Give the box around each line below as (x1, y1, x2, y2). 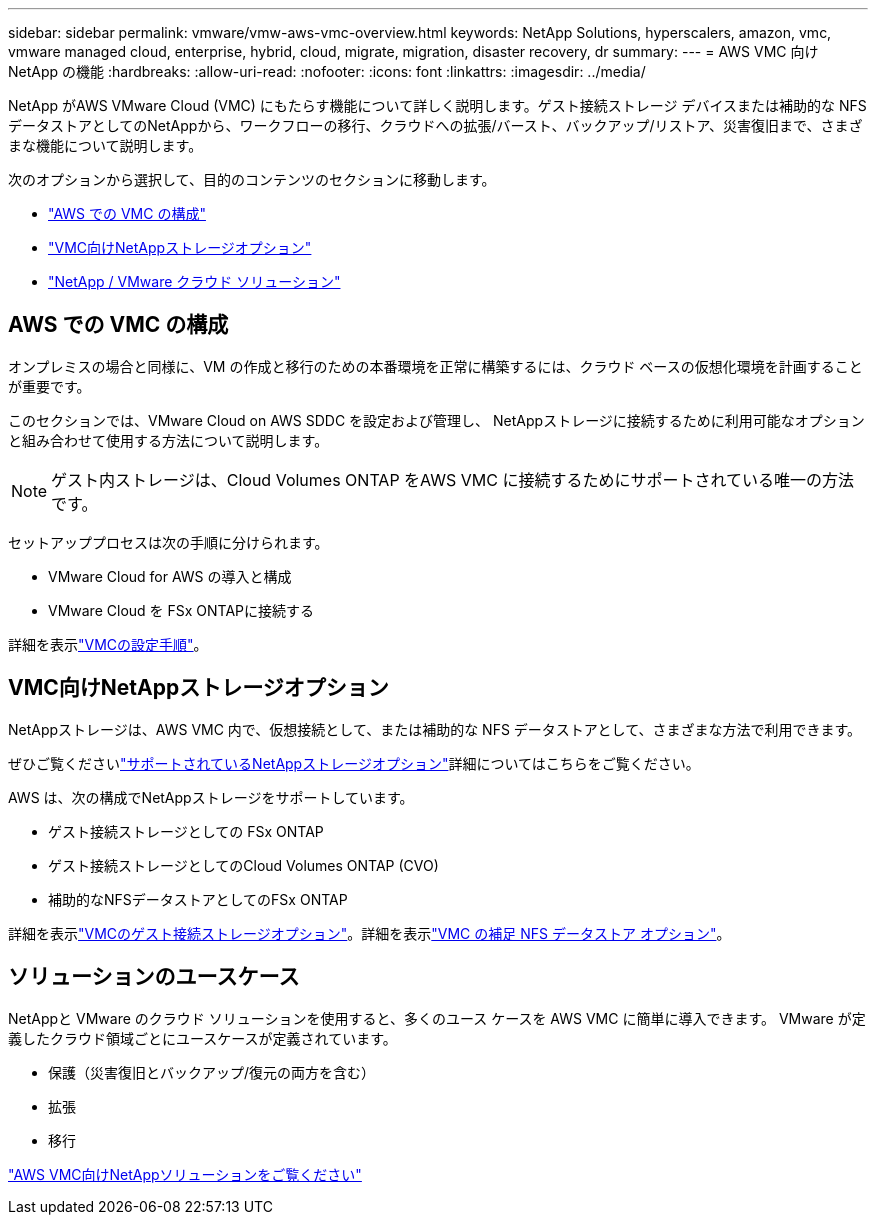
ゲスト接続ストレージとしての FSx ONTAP (48, 822, 324, 840)
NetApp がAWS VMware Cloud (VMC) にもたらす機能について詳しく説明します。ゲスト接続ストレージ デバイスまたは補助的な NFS (8, 97, 867, 114)
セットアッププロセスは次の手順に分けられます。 (8, 533, 329, 551)
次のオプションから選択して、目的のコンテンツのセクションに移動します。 (8, 171, 496, 188)
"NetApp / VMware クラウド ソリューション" (48, 273, 341, 290)
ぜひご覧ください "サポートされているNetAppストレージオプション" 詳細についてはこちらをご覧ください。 (8, 754, 700, 772)
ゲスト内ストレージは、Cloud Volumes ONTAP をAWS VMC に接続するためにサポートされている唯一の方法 (51, 469, 854, 490)
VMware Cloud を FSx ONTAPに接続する (48, 601, 315, 619)
